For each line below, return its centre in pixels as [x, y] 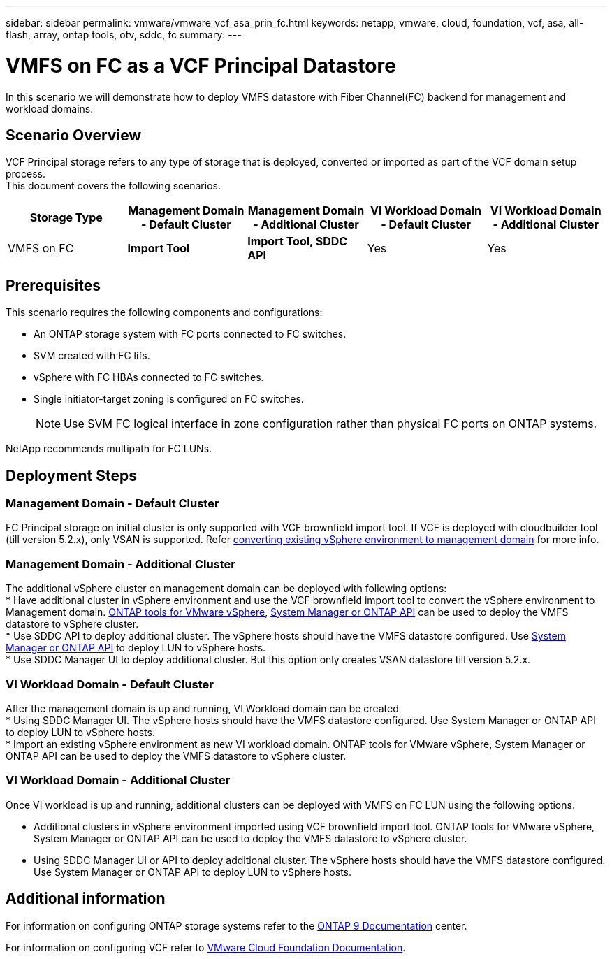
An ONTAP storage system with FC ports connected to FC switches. [190, 334]
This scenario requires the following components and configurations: [164, 312]
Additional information [86, 899]
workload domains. [50, 108]
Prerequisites [53, 285]
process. [25, 174]
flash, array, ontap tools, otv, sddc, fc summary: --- [124, 35]
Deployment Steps [71, 475]
